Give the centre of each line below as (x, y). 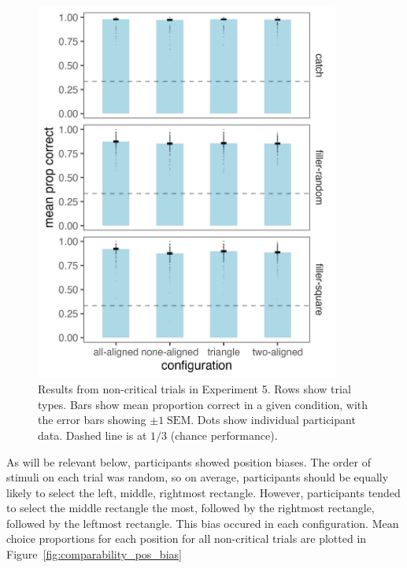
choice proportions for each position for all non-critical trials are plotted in (187, 538)
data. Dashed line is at (92, 435)
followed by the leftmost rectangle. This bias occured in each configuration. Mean (203, 523)
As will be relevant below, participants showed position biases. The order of (189, 461)
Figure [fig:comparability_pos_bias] (94, 554)
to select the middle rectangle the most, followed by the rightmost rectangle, (191, 508)
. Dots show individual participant (273, 420)
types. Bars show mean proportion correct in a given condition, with (203, 404)
